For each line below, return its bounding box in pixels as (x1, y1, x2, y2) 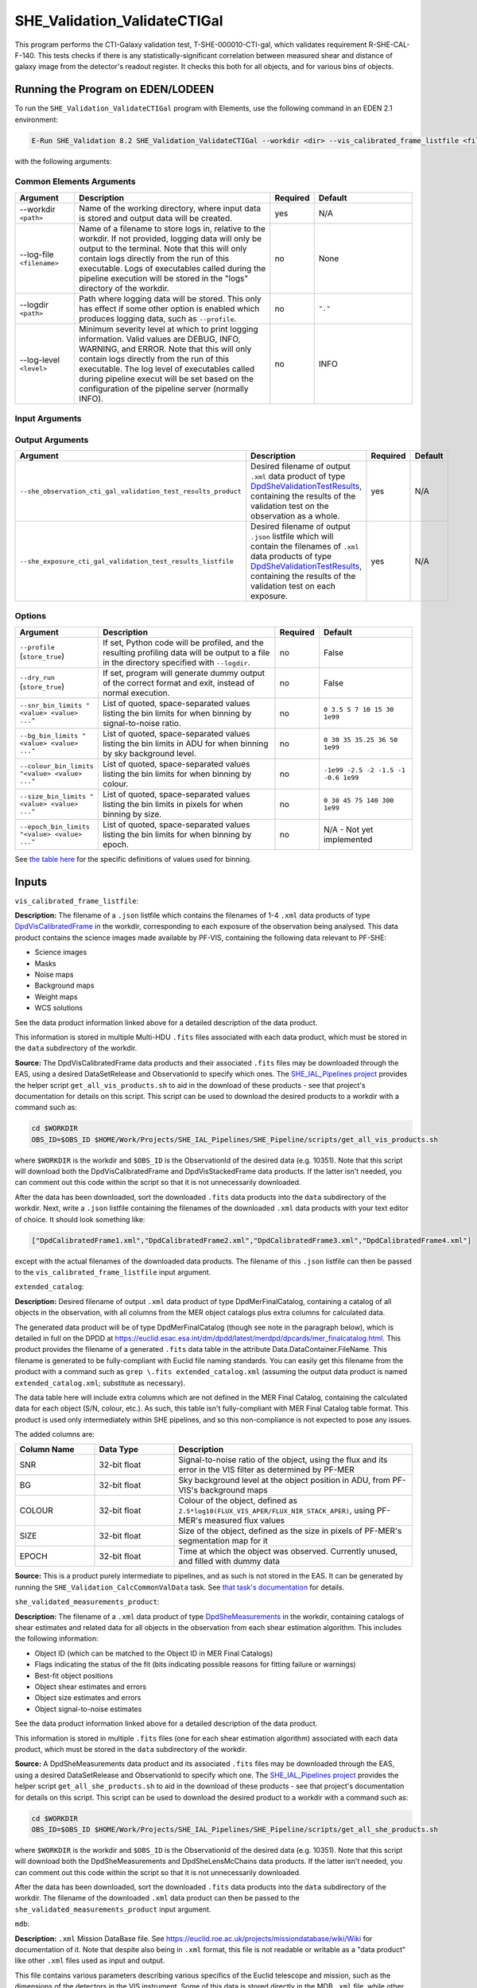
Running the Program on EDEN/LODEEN (14, 83, 215, 96)
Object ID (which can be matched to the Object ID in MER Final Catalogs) (34, 1648, 273, 1658)
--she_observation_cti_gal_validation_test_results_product (19, 487, 242, 495)
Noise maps (34, 970, 74, 980)
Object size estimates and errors (34, 1693, 142, 1703)
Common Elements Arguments (14, 176, 136, 187)
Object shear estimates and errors (34, 1682, 147, 1691)
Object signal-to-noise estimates (34, 1704, 142, 1714)
